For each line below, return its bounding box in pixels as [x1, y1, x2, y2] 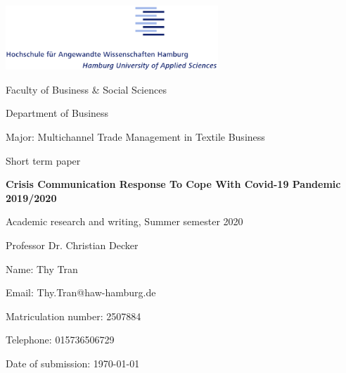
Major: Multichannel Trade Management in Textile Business [6, 129, 265, 144]
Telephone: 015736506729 [6, 332, 115, 347]
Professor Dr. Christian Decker [6, 237, 139, 252]
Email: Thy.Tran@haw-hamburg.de [6, 285, 156, 300]
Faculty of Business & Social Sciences [6, 82, 167, 96]
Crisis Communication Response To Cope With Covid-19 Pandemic [6, 177, 341, 191]
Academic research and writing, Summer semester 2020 [6, 214, 243, 229]
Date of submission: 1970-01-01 [6, 355, 140, 370]
